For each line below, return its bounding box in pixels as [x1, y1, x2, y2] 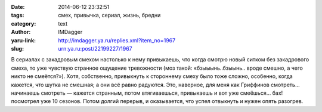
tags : [11, 12, 24, 19]
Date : [11, 4, 25, 10]
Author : [11, 29, 31, 36]
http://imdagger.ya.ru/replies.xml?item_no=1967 [58, 36, 176, 44]
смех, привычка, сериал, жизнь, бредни [58, 12, 161, 19]
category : [11, 20, 36, 27]
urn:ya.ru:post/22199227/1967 [58, 45, 132, 52]
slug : [11, 45, 24, 52]
